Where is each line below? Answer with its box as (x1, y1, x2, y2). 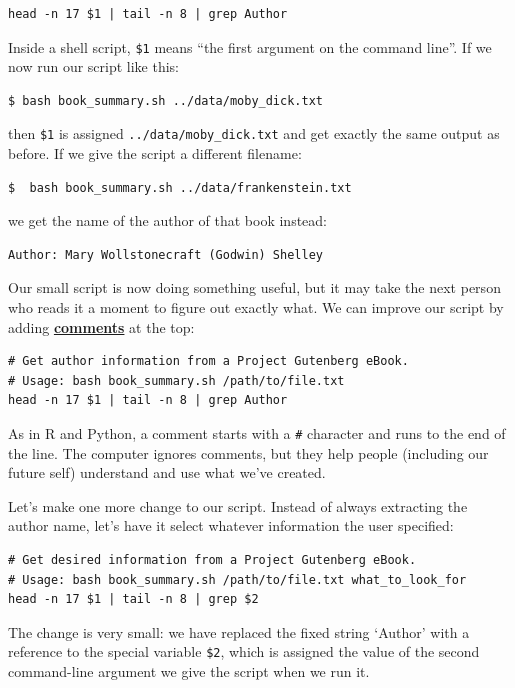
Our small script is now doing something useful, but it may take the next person (8, 277, 501, 298)
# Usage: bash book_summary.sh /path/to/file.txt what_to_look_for (8, 572, 467, 587)
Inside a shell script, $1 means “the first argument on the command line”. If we (8, 36, 492, 57)
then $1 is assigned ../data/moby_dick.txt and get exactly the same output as (8, 123, 500, 144)
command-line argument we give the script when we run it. (8, 661, 370, 682)
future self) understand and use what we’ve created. (8, 462, 326, 483)
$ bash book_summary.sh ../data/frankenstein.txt (8, 180, 352, 195)
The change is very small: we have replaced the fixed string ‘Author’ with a (8, 621, 470, 642)
